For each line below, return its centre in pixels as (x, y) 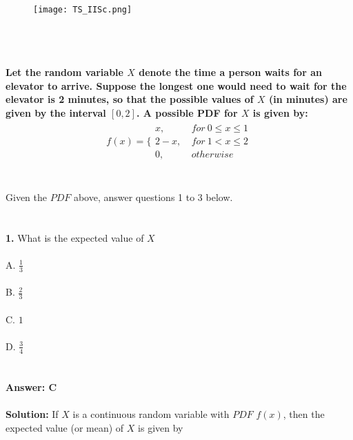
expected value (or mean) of (65, 427)
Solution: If (32, 414)
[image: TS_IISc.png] (83, 9)
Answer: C (31, 386)
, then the (304, 414)
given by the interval (56, 113)
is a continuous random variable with (151, 414)
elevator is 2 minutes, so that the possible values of (130, 99)
